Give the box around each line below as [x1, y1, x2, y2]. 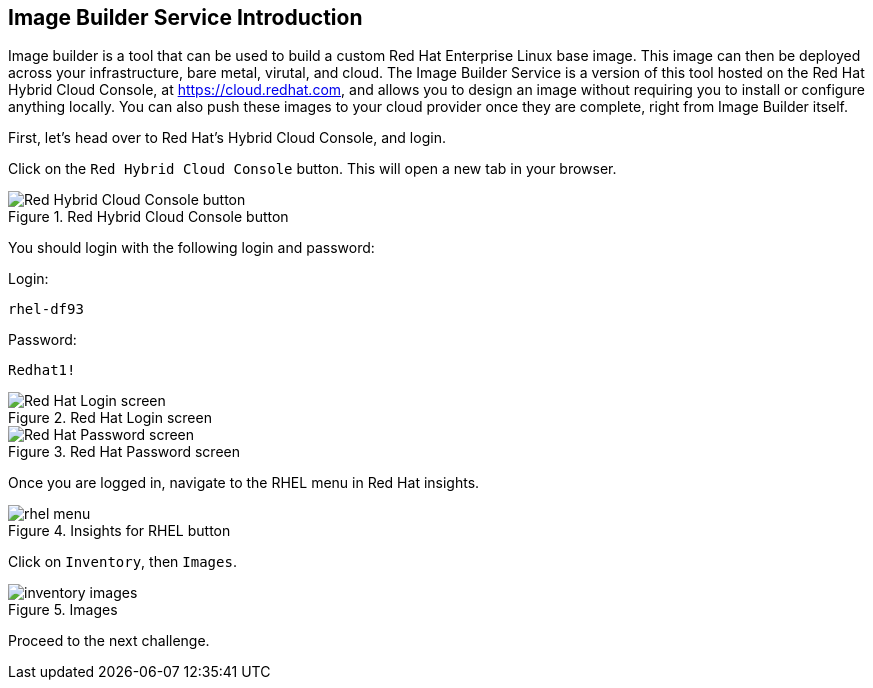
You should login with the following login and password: [8, 239, 375, 257]
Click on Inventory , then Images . [8, 553, 237, 571]
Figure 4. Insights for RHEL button [8, 522, 231, 540]
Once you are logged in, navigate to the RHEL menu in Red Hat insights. [8, 474, 480, 492]
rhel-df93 [8, 301, 84, 318]
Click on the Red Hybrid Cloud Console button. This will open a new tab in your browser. [8, 160, 617, 178]
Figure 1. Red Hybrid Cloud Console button [8, 208, 289, 226]
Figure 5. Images [8, 601, 118, 619]
